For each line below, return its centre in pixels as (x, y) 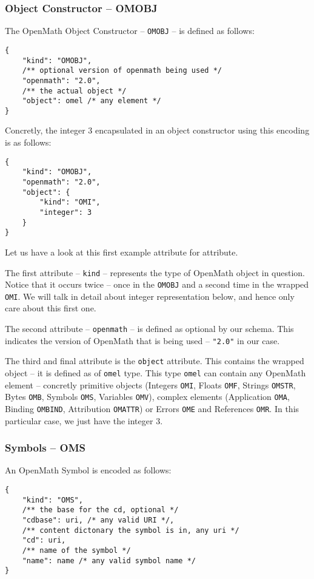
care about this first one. (51, 308)
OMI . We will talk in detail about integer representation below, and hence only (150, 296)
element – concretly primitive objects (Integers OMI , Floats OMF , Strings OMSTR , (150, 384)
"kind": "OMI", (70, 202)
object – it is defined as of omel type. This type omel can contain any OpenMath (155, 373)
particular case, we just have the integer (79, 420)
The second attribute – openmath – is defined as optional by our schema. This (149, 329)
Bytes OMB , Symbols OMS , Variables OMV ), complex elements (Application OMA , (147, 397)
